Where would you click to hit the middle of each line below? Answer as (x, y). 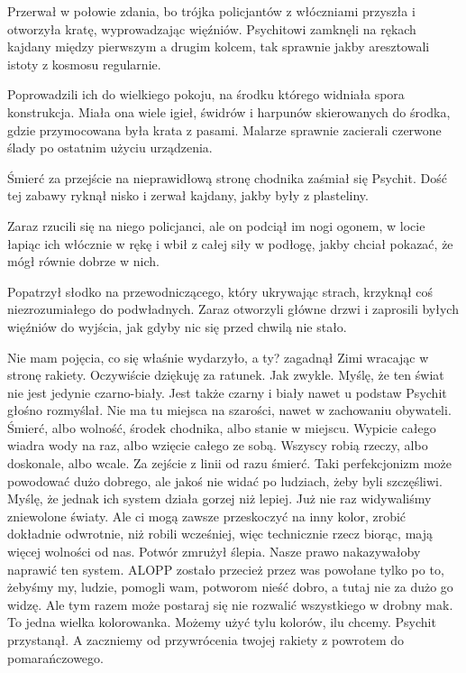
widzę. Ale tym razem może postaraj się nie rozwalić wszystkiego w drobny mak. (230, 604)
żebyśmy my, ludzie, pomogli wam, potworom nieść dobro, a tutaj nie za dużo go (230, 587)
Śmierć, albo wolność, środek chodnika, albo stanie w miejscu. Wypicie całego (222, 427)
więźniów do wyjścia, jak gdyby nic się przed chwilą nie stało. (177, 326)
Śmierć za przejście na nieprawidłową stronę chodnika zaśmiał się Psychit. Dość (227, 177)
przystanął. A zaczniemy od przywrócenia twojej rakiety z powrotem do (206, 640)
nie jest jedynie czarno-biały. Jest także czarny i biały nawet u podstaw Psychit (227, 392)
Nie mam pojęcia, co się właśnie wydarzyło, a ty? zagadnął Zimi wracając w (218, 357)
